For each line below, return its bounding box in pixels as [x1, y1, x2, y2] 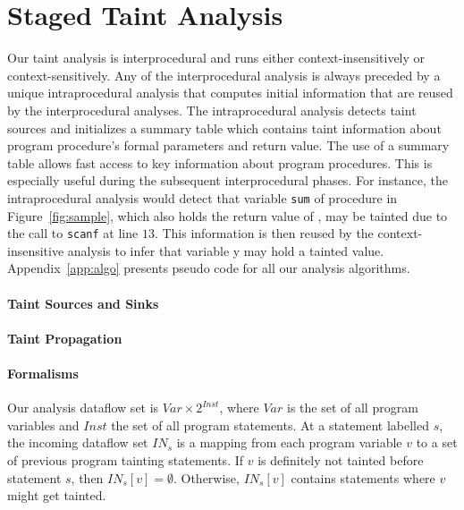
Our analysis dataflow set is [7, 398, 159, 417]
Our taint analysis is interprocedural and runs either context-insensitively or [7, 48, 426, 67]
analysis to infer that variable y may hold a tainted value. [67, 241, 384, 259]
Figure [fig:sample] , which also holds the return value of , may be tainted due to [7, 206, 448, 225]
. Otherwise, [173, 468, 240, 487]
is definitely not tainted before [257, 450, 424, 469]
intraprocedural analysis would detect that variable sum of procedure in [7, 188, 398, 207]
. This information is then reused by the [154, 224, 374, 242]
